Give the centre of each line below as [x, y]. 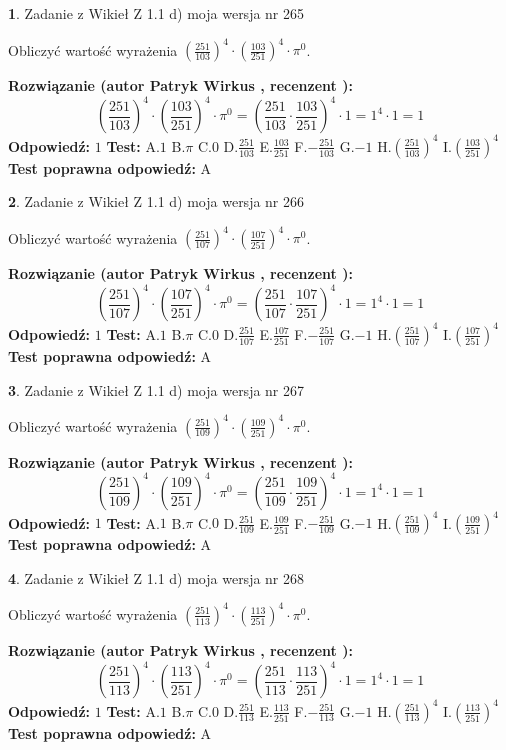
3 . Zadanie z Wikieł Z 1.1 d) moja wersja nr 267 [156, 389]
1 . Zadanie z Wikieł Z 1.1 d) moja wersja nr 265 [156, 13]
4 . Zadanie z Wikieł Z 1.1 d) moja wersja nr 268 [156, 577]
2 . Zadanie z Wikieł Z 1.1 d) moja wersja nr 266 [156, 201]
